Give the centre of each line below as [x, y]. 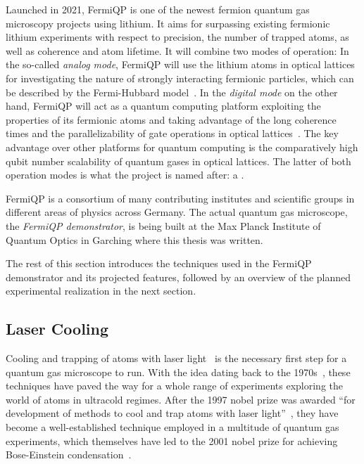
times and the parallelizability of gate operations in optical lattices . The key [172, 133]
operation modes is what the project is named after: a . [125, 175]
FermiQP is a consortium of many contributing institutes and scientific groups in [180, 198]
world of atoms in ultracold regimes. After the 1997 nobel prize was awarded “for [181, 399]
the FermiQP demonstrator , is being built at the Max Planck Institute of [163, 225]
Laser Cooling [57, 329]
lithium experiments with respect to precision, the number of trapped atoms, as [177, 37]
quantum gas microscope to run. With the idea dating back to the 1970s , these [178, 372]
